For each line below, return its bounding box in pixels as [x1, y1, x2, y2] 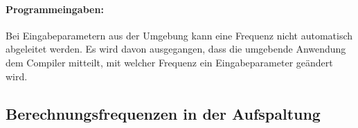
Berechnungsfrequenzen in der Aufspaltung [6, 102, 321, 124]
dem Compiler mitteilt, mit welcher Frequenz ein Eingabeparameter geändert [6, 55, 333, 69]
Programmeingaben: [6, 1, 104, 16]
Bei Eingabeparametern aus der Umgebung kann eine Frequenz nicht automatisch [6, 28, 353, 42]
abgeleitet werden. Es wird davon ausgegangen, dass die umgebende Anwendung [6, 42, 346, 56]
